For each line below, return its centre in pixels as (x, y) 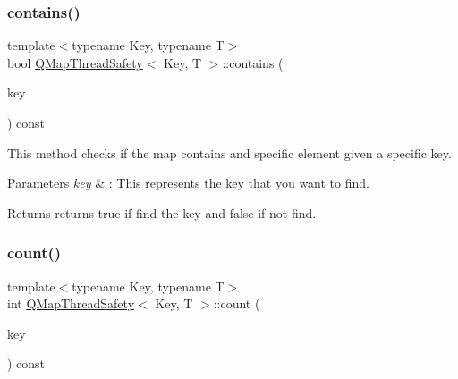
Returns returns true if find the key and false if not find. (162, 212)
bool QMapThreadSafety (75, 62)
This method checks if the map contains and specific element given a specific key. (229, 152)
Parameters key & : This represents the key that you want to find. (188, 183)
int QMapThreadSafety (71, 303)
